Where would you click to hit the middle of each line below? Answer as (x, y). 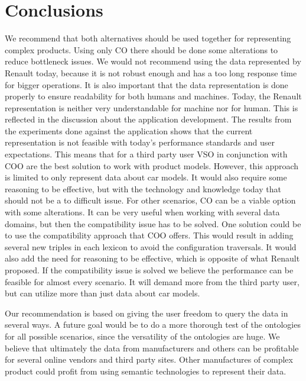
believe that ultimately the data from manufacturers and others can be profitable (152, 348)
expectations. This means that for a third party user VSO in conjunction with (146, 154)
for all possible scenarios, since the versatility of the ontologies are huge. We (142, 336)
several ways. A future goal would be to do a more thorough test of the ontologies (153, 325)
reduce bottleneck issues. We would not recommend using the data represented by (153, 61)
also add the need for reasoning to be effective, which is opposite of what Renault (152, 258)
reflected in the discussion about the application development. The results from (148, 119)
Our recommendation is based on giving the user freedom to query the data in (147, 313)
